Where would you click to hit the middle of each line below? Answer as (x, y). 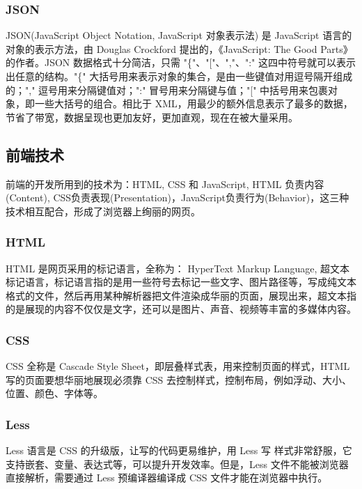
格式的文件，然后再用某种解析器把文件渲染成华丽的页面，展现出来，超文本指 (181, 295)
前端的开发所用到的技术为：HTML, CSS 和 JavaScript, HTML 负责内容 (165, 184)
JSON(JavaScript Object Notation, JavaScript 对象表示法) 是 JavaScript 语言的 (179, 35)
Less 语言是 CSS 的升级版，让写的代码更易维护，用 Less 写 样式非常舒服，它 (179, 450)
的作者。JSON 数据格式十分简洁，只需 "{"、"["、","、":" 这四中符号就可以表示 (181, 62)
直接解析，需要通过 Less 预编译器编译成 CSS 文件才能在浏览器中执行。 (167, 478)
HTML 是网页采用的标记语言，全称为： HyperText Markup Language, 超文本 (178, 268)
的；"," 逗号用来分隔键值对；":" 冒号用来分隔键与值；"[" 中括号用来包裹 (167, 90)
